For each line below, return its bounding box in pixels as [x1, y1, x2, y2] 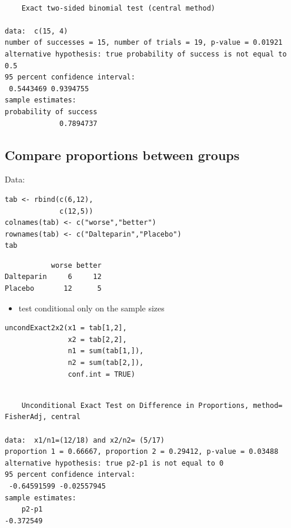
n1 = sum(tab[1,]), [68, 347, 144, 356]
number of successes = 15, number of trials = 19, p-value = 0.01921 [5, 38, 283, 47]
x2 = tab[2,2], [68, 335, 127, 344]
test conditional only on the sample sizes [18, 301, 165, 314]
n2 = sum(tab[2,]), [68, 358, 144, 367]
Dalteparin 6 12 [5, 273, 102, 281]
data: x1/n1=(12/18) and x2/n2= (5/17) [5, 436, 165, 444]
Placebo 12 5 [5, 284, 102, 293]
